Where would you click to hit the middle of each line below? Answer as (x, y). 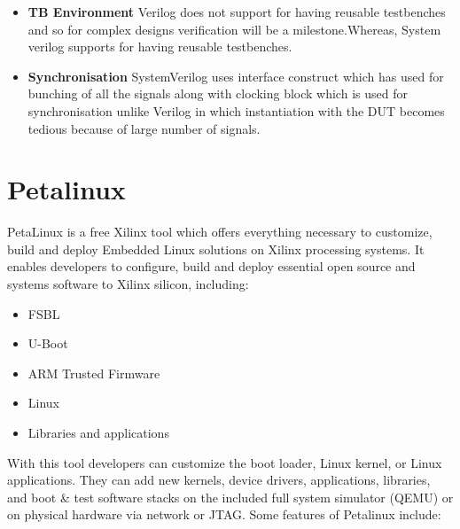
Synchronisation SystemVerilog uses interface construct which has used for (236, 76)
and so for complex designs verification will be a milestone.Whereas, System (234, 29)
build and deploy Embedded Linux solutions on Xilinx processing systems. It (216, 249)
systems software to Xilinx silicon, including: (128, 284)
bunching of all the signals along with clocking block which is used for (218, 93)
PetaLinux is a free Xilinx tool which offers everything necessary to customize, (220, 232)
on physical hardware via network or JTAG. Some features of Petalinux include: (224, 514)
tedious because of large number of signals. (144, 128)
